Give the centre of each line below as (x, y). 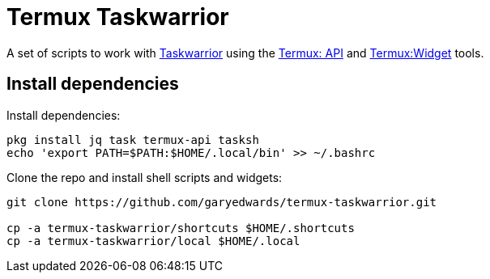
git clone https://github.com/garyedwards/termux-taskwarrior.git (222, 202)
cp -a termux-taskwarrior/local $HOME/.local (153, 241)
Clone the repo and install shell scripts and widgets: (145, 177)
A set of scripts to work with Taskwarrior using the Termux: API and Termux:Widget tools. (245, 53)
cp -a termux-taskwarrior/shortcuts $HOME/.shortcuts (181, 228)
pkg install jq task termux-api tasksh (133, 139)
